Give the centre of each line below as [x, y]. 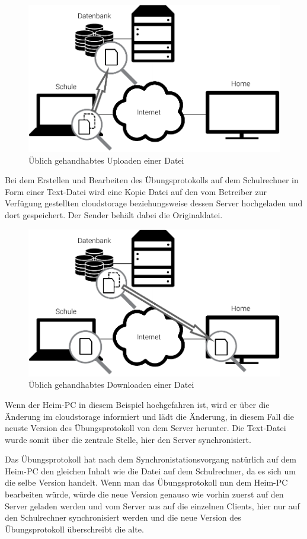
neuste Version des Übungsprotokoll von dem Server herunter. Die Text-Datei [145, 428]
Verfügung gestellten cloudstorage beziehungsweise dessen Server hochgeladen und [154, 203]
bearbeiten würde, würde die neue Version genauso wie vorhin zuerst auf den [144, 494]
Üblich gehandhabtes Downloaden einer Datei [111, 385]
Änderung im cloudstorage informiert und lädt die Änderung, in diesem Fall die [149, 416]
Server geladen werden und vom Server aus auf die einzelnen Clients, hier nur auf [152, 505]
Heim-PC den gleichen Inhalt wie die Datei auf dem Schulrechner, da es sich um [150, 471]
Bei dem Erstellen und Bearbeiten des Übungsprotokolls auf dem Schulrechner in [152, 180]
